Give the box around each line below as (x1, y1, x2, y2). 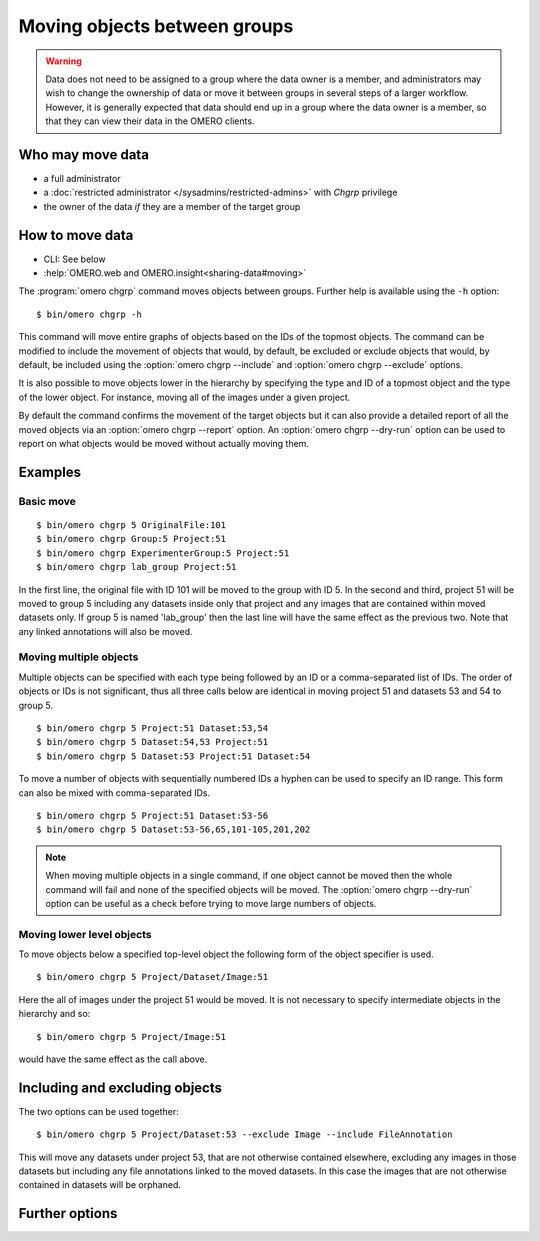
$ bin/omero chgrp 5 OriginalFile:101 (36, 519, 227, 530)
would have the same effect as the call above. (18, 1053, 208, 1065)
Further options (18, 1205, 118, 1222)
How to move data (18, 226, 134, 244)
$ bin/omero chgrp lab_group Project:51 (36, 561, 237, 573)
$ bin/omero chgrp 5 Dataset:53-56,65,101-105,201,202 (36, 824, 311, 835)
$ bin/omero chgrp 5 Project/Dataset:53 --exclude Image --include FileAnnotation (36, 1129, 453, 1140)
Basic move (18, 494, 77, 508)
